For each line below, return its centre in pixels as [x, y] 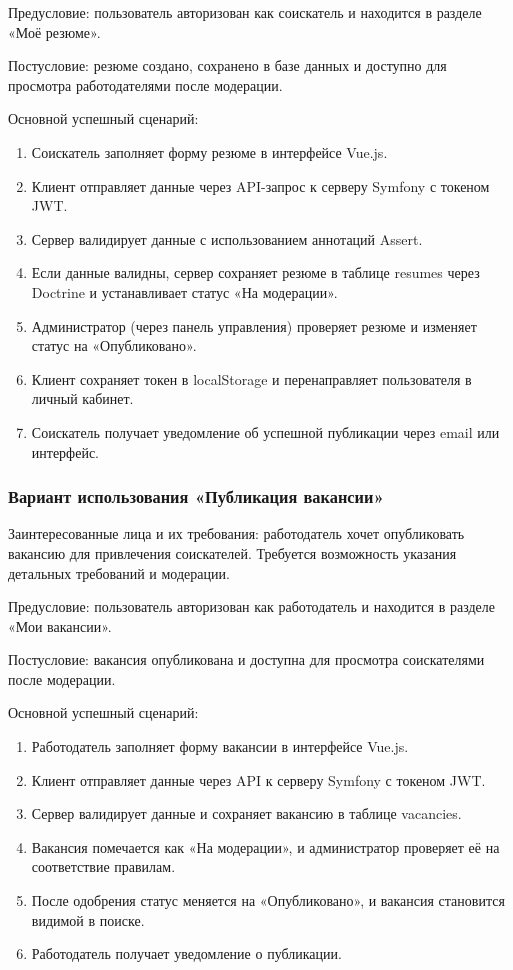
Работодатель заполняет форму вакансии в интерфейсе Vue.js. [220, 746]
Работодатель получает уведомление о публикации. [186, 953]
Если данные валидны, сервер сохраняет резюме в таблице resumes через [255, 272]
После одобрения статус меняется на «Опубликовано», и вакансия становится [268, 900]
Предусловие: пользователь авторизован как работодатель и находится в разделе [251, 606]
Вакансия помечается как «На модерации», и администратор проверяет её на [265, 846]
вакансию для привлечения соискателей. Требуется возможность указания [232, 552]
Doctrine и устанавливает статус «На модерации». [184, 291]
